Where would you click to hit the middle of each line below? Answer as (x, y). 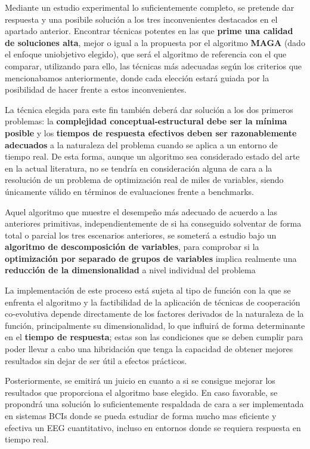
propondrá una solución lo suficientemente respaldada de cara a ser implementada (154, 404)
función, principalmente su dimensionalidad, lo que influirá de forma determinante (155, 325)
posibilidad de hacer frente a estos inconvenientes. (96, 89)
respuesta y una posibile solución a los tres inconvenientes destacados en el (141, 19)
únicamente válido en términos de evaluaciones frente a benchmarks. (129, 191)
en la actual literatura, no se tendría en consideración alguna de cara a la (139, 168)
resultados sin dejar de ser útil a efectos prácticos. (96, 360)
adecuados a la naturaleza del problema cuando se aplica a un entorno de (141, 144)
